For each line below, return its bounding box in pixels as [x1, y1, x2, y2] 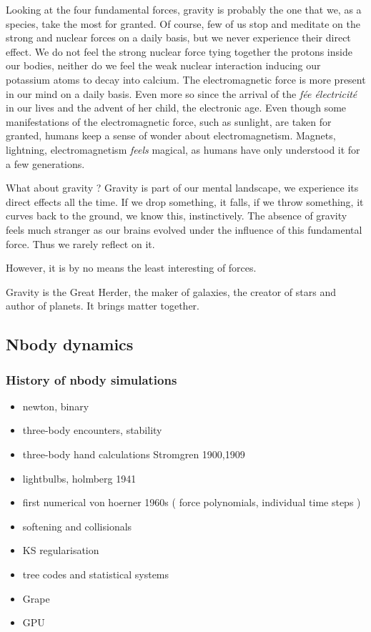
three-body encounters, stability [22, 423, 162, 438]
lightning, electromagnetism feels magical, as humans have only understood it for [6, 142, 360, 157]
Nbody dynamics [6, 333, 134, 355]
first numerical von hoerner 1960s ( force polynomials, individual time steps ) [22, 495, 361, 510]
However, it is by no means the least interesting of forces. [6, 260, 257, 275]
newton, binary [22, 398, 89, 413]
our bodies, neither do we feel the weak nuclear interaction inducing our [6, 58, 321, 73]
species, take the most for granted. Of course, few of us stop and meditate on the [6, 16, 360, 31]
